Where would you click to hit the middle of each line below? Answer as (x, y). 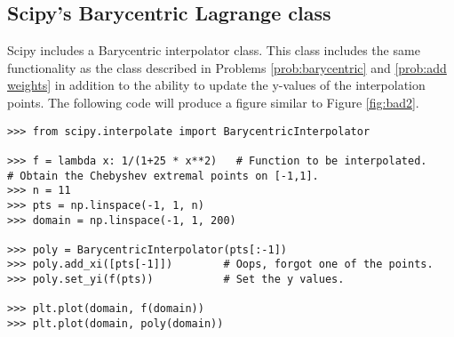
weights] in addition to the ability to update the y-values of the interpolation (216, 85)
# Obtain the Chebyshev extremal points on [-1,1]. (163, 176)
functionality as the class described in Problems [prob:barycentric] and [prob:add (227, 67)
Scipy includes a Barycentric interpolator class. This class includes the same (214, 50)
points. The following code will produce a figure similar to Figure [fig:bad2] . (213, 102)
